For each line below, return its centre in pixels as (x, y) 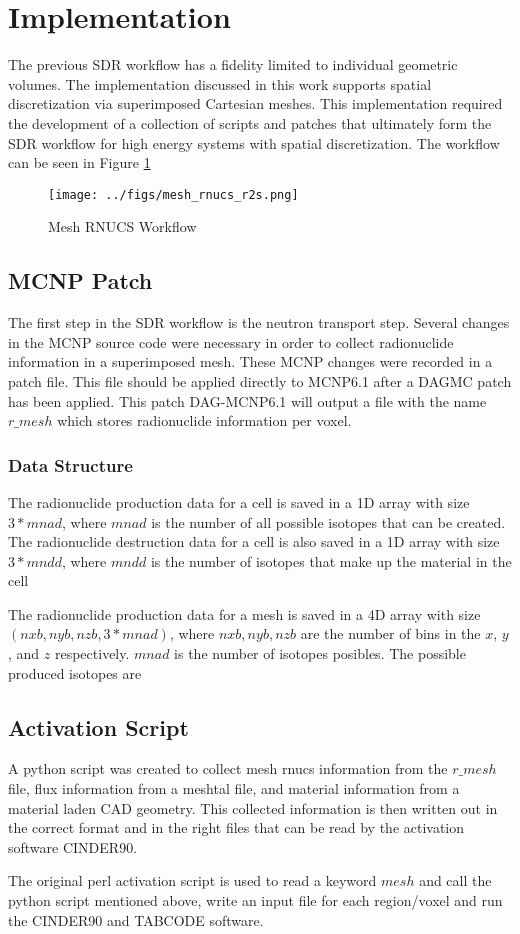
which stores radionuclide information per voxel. (204, 420)
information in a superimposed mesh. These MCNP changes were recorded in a (250, 361)
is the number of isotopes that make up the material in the (331, 560)
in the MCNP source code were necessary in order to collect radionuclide (231, 341)
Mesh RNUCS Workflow (122, 226)
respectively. (92, 653)
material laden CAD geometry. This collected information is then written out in (253, 807)
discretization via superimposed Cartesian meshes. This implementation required (255, 103)
